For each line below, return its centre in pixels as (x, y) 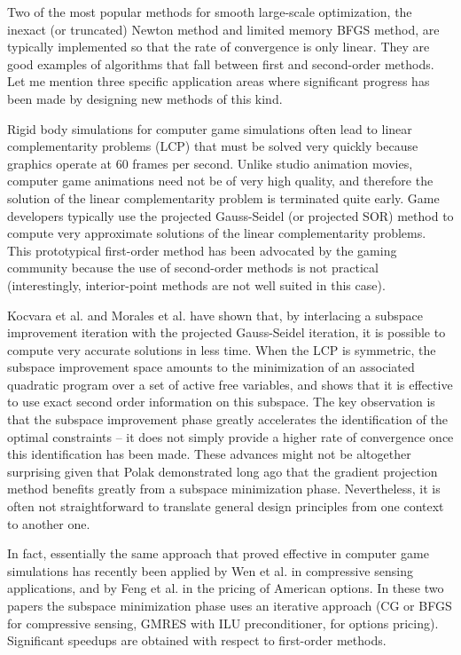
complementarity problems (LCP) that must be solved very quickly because (213, 146)
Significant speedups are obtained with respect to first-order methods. (197, 640)
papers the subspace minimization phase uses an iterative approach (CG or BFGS (230, 605)
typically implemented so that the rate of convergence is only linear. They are (219, 47)
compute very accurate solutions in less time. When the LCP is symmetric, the (222, 349)
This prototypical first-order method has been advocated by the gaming (202, 250)
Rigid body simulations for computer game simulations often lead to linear (210, 128)
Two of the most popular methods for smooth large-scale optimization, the (210, 12)
